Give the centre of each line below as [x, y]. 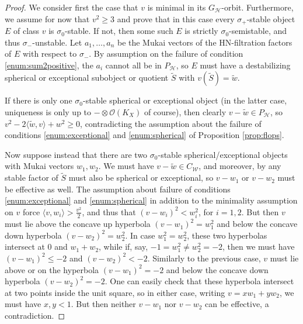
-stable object [271, 18]
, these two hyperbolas [227, 235]
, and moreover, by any [240, 166]
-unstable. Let [57, 42]
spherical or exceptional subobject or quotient [87, 77]
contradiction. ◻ [35, 315]
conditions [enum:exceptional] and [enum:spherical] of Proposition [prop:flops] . [144, 135]
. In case [140, 235]
